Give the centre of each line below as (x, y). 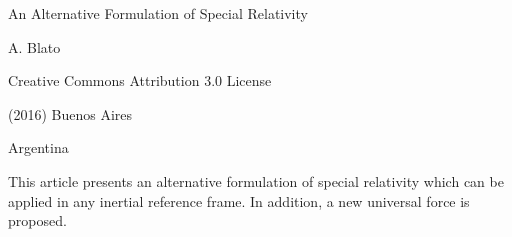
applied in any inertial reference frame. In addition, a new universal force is (239, 200)
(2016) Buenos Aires (70, 113)
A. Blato (34, 46)
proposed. (37, 220)
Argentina (38, 147)
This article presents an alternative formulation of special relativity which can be (256, 180)
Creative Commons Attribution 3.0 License (140, 80)
